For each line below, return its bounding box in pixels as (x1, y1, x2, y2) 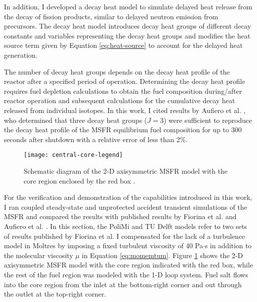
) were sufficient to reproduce (163, 114, 252, 125)
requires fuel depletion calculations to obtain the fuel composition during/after (4, 85, 242, 96)
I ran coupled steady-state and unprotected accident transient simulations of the (4, 201, 248, 212)
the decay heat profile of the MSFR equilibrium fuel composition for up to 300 (4, 124, 242, 135)
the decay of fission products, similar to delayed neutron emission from (4, 11, 218, 21)
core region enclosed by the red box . (24, 175, 135, 186)
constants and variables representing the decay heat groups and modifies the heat (4, 30, 251, 40)
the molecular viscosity (4, 250, 73, 260)
